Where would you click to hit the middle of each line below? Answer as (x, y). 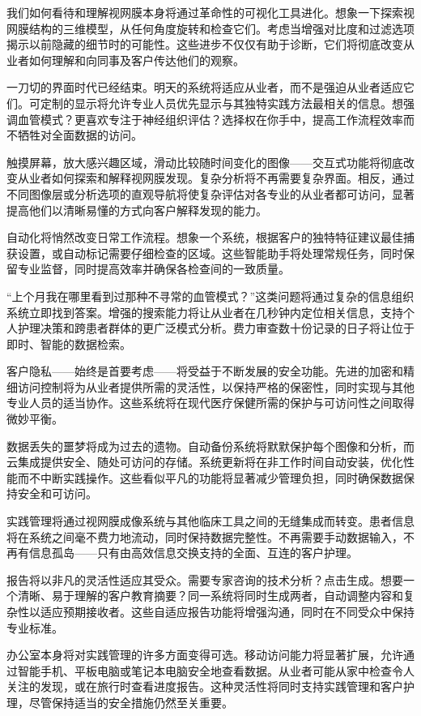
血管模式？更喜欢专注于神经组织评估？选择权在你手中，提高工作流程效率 (210, 119)
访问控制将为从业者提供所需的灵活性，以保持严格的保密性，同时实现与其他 (216, 386)
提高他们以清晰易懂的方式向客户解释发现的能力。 (137, 210)
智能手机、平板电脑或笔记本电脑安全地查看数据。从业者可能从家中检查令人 (216, 670)
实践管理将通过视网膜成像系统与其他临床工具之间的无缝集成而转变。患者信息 (210, 521)
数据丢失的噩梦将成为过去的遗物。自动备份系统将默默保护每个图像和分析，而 (210, 446)
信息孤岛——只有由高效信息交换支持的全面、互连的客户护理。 (193, 553)
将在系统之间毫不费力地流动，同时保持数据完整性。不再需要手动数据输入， (205, 536)
